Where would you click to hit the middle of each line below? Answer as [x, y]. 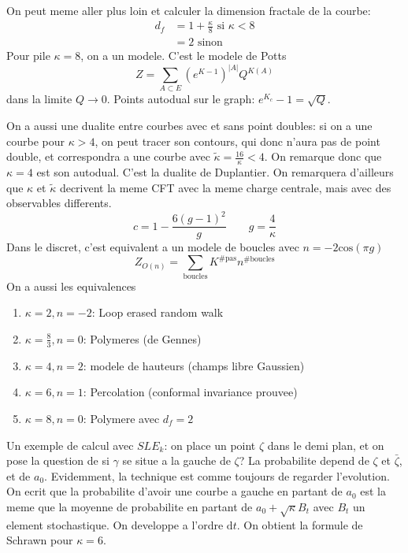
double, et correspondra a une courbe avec [108, 156]
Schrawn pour [40, 540]
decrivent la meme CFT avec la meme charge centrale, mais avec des [225, 187]
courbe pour [35, 141]
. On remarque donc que [323, 156]
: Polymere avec [121, 418]
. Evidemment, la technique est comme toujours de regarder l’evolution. [217, 475]
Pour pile [28, 55]
